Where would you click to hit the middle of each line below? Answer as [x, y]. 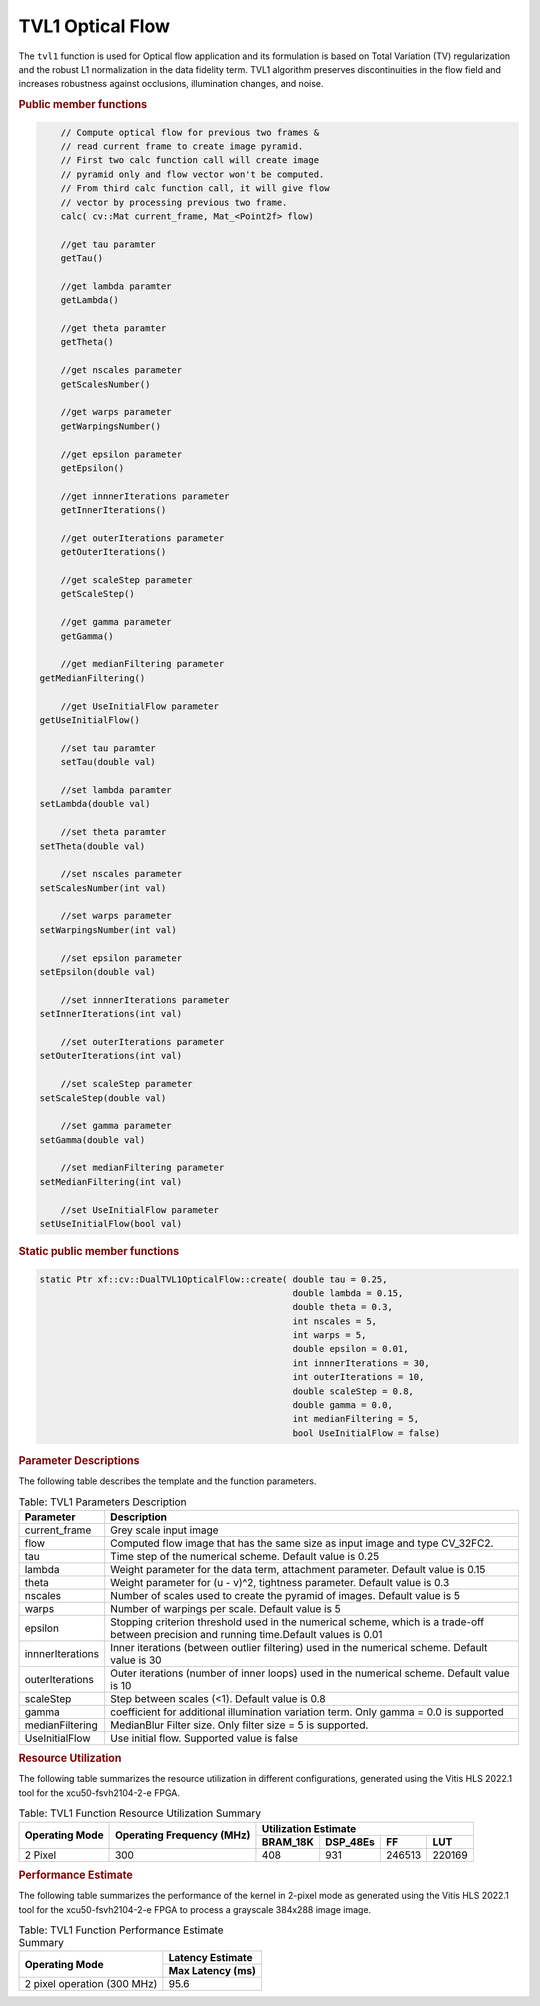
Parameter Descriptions [79, 1460]
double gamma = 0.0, [343, 1405]
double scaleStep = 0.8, [353, 1391]
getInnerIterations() [113, 510]
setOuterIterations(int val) [111, 1056]
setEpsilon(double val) [98, 972]
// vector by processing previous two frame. [174, 202]
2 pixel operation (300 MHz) [91, 1984]
